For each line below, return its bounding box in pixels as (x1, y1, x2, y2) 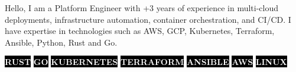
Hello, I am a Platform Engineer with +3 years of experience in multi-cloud (5, 2, 279, 13)
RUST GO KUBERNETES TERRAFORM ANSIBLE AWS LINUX (5, 56, 287, 68)
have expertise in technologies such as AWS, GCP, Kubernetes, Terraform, (5, 25, 275, 37)
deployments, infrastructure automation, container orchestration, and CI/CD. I (5, 13, 291, 25)
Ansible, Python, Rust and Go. (5, 36, 118, 48)
